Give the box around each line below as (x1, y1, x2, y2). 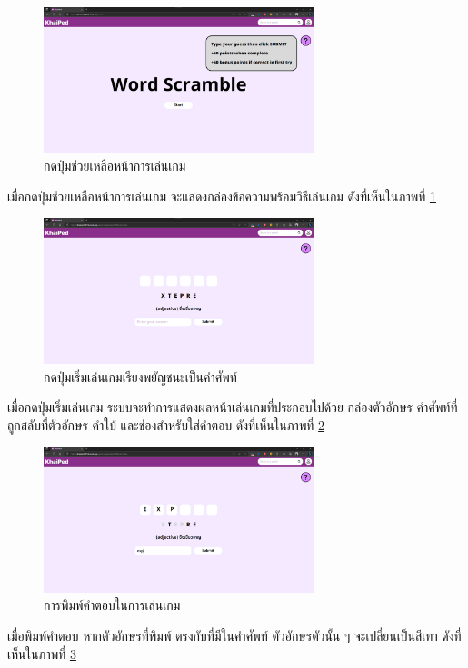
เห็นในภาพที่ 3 (7, 643, 76, 663)
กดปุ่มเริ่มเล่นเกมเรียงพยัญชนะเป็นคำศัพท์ (44, 367, 237, 386)
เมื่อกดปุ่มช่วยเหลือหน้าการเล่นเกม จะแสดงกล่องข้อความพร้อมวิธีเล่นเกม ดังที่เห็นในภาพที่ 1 (7, 186, 436, 205)
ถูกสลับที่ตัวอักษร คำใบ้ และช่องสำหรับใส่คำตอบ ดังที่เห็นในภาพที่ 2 (7, 415, 325, 434)
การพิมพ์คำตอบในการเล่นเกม (44, 595, 181, 614)
